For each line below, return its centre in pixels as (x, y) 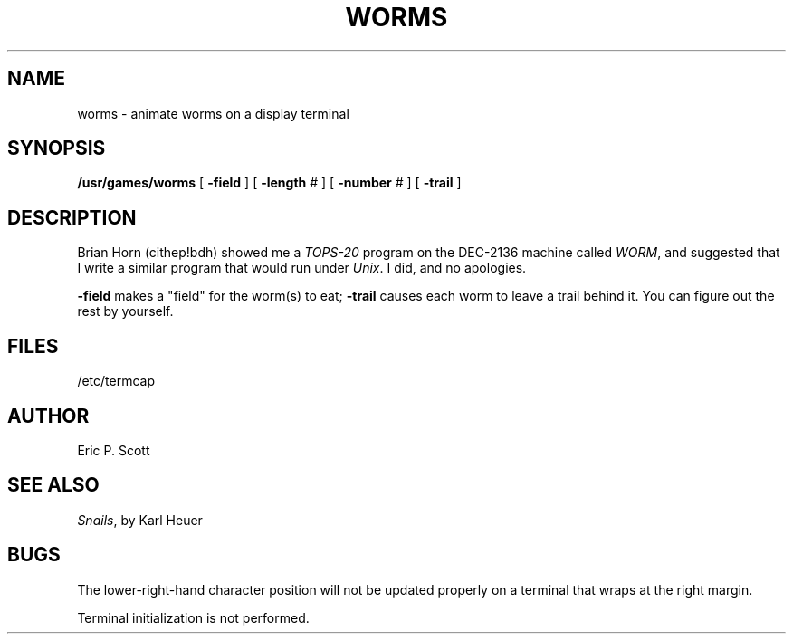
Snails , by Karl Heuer (140, 520)
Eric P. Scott (114, 450)
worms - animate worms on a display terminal (213, 113)
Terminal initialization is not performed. (193, 617)
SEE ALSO (53, 485)
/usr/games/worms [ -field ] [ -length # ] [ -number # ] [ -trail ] (269, 183)
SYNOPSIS (57, 148)
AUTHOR (48, 416)
